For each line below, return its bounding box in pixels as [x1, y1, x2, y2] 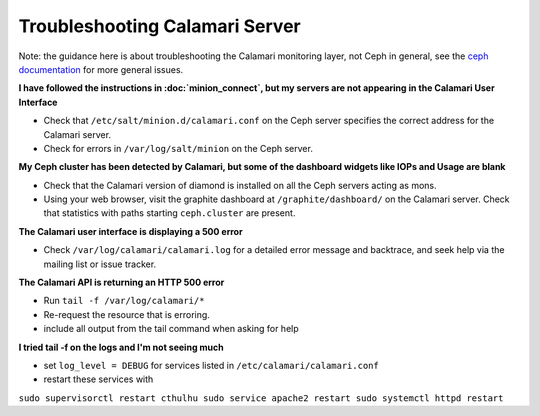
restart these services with [43, 373, 154, 385]
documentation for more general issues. [18, 63, 184, 75]
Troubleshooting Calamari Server [18, 15, 301, 37]
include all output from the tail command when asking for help [43, 323, 299, 335]
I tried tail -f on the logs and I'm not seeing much [18, 341, 224, 353]
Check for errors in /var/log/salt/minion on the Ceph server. [43, 142, 314, 154]
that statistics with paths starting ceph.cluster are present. [43, 207, 296, 219]
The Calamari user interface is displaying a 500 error [18, 225, 244, 237]
